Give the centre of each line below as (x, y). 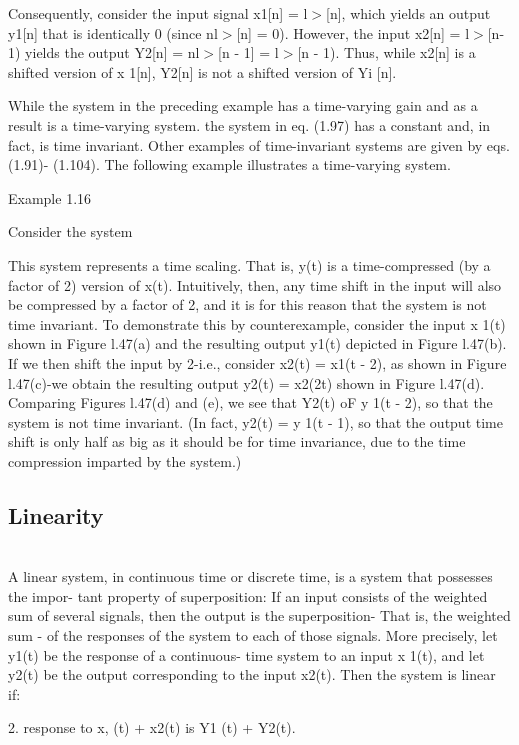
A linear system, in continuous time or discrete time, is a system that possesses (250, 576)
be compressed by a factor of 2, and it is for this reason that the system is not (247, 304)
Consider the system (70, 231)
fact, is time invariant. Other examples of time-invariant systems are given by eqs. (259, 144)
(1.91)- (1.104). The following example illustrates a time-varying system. (229, 164)
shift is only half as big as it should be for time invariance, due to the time (237, 441)
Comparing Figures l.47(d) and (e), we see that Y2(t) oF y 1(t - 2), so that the (250, 402)
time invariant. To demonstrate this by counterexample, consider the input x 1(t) (257, 323)
